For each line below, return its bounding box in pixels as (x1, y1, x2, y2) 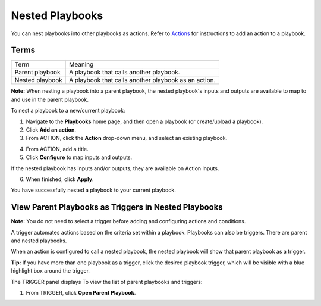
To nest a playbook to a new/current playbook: (11, 107, 125, 114)
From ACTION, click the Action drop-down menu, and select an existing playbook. (26, 135, 228, 142)
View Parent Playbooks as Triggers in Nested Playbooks (11, 202, 223, 213)
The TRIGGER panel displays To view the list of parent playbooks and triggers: (11, 278, 203, 285)
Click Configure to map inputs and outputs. (26, 154, 133, 161)
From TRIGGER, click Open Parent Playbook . (26, 289, 136, 296)
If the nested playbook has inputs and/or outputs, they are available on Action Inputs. (11, 164, 219, 172)
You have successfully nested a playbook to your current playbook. (11, 186, 177, 193)
